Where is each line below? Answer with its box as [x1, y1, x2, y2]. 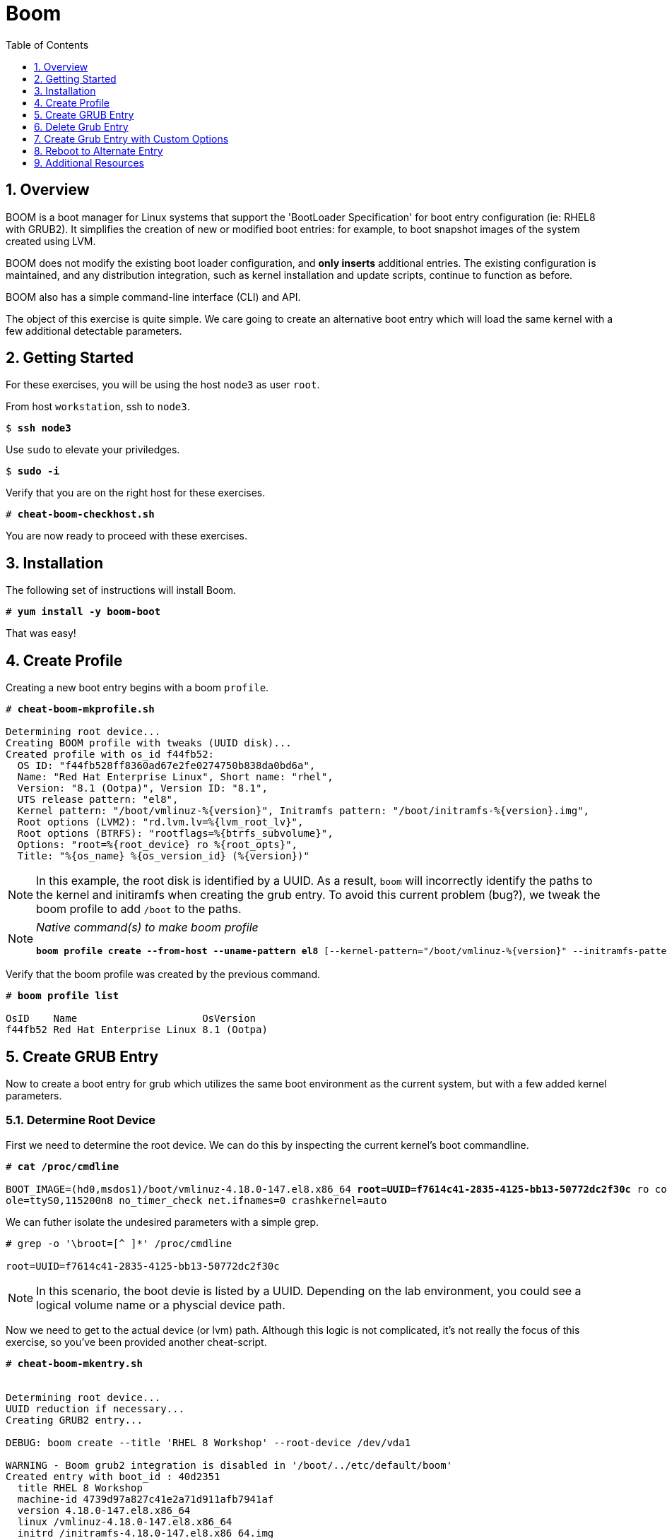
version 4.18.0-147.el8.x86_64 [17, 1504, 191, 1516]
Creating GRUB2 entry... [6, 1414, 143, 1426]
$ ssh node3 [6, 422, 71, 434]
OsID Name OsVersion [6, 1013, 256, 1025]
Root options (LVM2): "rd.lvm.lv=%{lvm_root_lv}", [17, 816, 304, 828]
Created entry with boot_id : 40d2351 [6, 1470, 220, 1482]
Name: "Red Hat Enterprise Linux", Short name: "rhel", [17, 771, 333, 783]
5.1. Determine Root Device [6, 1113, 156, 1128]
